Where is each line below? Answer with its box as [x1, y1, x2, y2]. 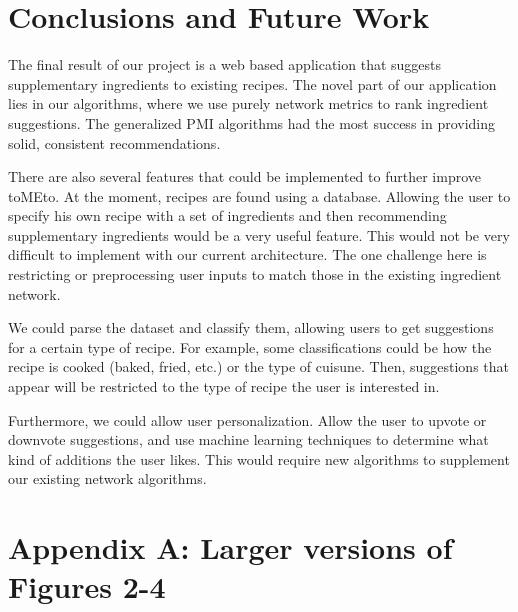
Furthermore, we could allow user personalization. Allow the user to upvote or [8, 409, 487, 430]
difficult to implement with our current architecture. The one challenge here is [8, 244, 487, 265]
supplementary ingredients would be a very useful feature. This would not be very [8, 224, 510, 245]
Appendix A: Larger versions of [8, 527, 453, 568]
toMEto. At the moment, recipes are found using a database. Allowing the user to [8, 185, 511, 206]
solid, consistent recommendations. [8, 132, 221, 153]
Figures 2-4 [8, 566, 166, 607]
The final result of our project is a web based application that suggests [8, 54, 442, 75]
